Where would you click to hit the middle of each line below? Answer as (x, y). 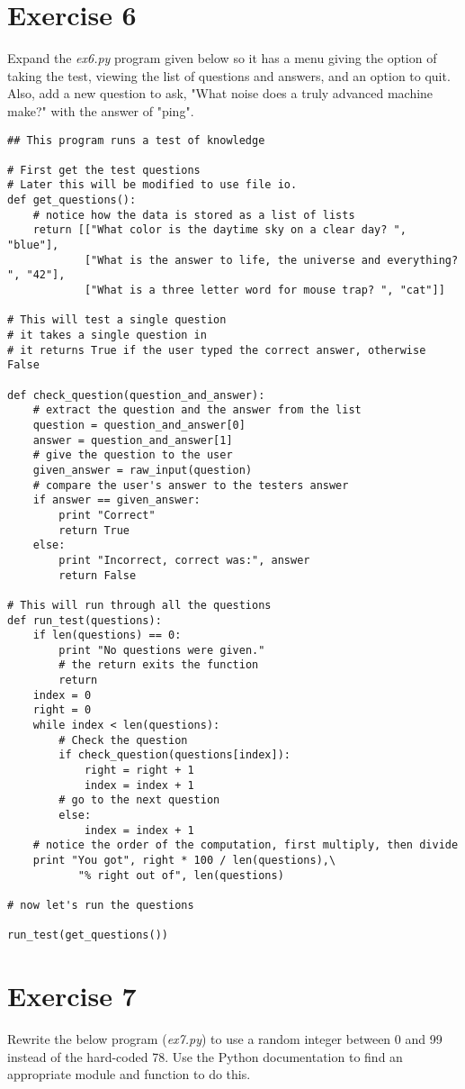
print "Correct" (107, 515)
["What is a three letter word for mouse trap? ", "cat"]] (264, 290)
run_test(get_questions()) (88, 935)
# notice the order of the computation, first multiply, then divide (246, 845)
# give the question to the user (133, 455)
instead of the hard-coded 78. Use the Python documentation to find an (205, 1056)
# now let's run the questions (101, 905)
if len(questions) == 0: (107, 635)
